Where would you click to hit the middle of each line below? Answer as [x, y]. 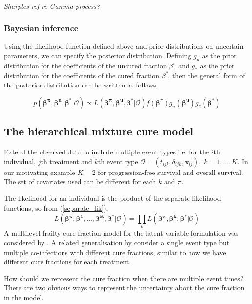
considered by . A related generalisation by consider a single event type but [117, 243]
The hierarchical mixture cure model [99, 131]
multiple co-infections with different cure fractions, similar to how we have [115, 252]
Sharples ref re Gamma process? [52, 6]
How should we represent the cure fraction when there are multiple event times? [124, 278]
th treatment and [66, 161]
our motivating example [40, 172]
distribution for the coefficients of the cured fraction [82, 75]
